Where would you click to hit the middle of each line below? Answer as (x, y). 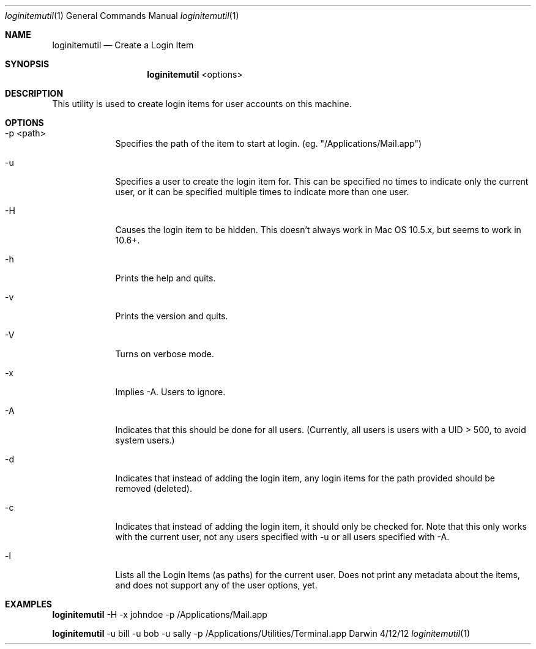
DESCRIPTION (34, 93)
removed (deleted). (154, 488)
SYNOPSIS (27, 64)
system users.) (145, 440)
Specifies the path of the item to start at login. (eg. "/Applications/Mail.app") (269, 143)
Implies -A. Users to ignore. (170, 392)
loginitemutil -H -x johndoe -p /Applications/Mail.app (160, 614)
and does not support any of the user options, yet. (216, 585)
